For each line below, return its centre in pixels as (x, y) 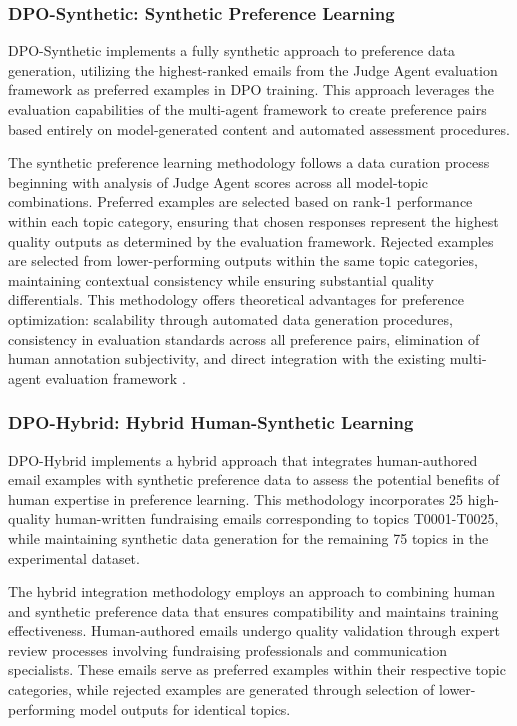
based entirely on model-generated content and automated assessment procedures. (259, 128)
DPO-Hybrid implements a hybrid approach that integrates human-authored (243, 459)
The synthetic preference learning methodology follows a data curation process (249, 162)
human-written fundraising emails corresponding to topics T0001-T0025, (277, 518)
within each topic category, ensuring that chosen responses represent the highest (253, 220)
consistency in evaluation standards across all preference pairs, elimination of (244, 338)
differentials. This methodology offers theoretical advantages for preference (236, 299)
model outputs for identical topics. (185, 708)
